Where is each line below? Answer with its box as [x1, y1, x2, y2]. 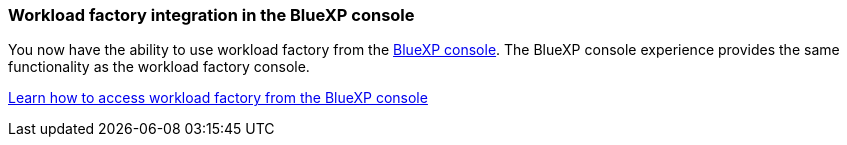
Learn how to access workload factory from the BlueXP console [8, 89, 428, 107]
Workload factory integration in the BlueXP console [8, 5, 415, 25]
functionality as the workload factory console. [8, 58, 310, 76]
